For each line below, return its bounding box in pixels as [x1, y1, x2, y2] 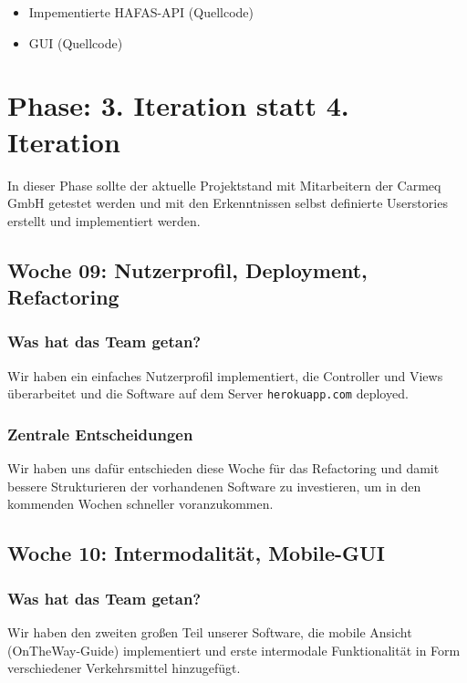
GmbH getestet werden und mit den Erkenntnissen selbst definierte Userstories [7, 193, 448, 212]
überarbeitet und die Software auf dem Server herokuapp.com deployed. [7, 384, 409, 403]
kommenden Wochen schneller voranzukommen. [7, 494, 274, 513]
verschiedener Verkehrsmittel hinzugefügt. [7, 658, 241, 678]
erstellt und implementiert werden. [7, 211, 201, 230]
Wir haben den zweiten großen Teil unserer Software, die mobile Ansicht [7, 622, 412, 641]
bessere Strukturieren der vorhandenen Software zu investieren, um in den [7, 476, 421, 495]
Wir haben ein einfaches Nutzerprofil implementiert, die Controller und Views [7, 366, 443, 385]
